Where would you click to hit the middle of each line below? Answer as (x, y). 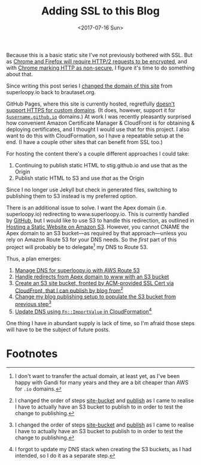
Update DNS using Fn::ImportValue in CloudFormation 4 (83, 311)
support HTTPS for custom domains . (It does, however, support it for (91, 110)
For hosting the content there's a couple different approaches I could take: (98, 154)
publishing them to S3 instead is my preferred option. (72, 196)
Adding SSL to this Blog (100, 11)
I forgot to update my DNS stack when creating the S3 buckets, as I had (103, 449)
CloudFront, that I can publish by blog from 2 (69, 290)
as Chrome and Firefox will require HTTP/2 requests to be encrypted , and (97, 61)
